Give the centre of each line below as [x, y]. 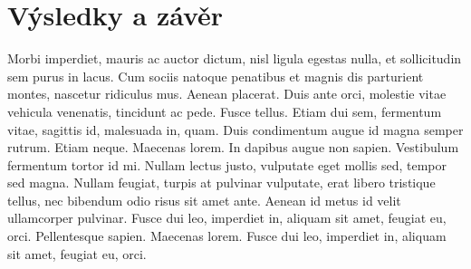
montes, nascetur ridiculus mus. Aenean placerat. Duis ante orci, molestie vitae [227, 94]
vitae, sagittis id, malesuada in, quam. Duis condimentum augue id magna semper [235, 129]
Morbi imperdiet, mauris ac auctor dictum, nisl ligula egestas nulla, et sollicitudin [235, 58]
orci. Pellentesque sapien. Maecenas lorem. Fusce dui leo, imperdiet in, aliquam [227, 236]
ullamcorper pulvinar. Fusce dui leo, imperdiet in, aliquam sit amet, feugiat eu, [227, 218]
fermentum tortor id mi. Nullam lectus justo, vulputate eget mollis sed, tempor [227, 164]
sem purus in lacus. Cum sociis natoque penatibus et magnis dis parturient [216, 76]
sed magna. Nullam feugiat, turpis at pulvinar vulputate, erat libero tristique [221, 183]
